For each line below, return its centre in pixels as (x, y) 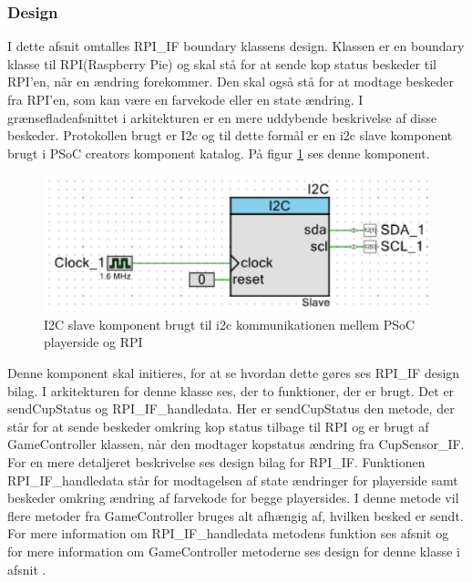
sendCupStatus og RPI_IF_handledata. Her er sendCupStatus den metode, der (231, 408)
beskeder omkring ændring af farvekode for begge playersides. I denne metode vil (233, 498)
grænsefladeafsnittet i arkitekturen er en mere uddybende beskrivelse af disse (222, 117)
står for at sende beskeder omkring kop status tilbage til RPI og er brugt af (218, 426)
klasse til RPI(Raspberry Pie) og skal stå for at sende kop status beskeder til (222, 63)
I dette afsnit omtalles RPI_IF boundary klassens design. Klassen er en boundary (236, 46)
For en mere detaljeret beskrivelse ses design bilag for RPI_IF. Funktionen (216, 461)
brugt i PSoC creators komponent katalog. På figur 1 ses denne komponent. (219, 153)
